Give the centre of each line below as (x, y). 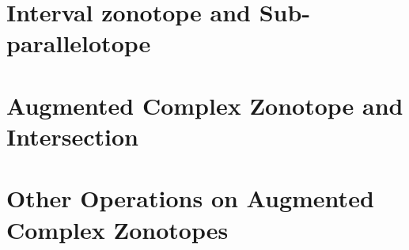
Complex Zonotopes (117, 229)
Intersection (72, 136)
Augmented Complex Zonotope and (205, 105)
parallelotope (79, 43)
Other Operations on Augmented (190, 198)
